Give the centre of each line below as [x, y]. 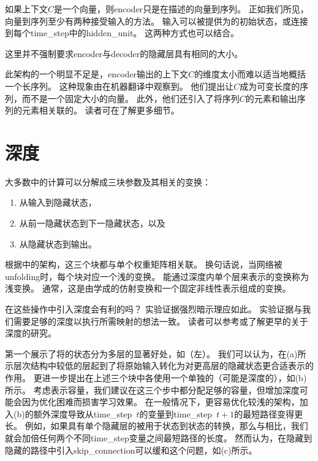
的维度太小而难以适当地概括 [250, 74]
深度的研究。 [31, 333]
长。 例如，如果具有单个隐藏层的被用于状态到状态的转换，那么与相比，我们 [157, 426]
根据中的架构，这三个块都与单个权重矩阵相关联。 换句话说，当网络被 [144, 264]
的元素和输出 [271, 98]
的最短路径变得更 [269, 413]
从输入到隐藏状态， [58, 202]
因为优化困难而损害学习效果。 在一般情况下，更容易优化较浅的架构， [161, 402]
